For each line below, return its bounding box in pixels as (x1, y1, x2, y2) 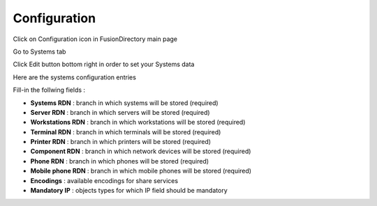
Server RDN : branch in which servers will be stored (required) (30, 108, 210, 116)
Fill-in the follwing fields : (13, 86, 86, 94)
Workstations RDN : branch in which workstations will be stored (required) (30, 118, 246, 127)
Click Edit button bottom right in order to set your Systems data (13, 60, 195, 69)
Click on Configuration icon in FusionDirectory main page (13, 35, 178, 43)
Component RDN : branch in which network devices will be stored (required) (30, 147, 251, 156)
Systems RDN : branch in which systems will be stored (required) (30, 98, 219, 107)
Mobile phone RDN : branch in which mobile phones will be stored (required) (30, 167, 251, 175)
